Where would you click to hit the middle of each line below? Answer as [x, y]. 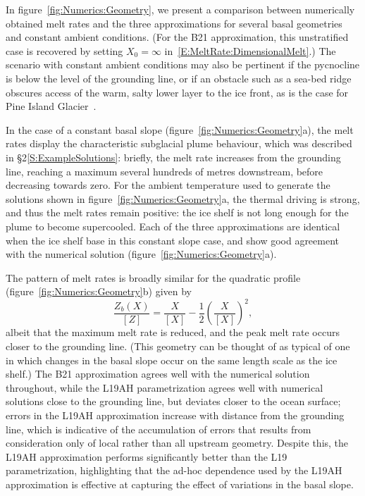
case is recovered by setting [64, 50]
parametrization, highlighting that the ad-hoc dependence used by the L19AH [174, 470]
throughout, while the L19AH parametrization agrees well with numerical [165, 387]
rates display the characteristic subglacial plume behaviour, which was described [179, 143]
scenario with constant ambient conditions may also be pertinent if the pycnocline [183, 64]
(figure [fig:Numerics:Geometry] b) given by [99, 291]
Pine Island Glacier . [51, 106]
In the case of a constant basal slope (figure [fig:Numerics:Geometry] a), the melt [180, 129]
